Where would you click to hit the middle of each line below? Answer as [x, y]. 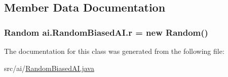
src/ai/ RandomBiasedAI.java [49, 68]
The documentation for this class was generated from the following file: [114, 51]
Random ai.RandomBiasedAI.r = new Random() [106, 32]
